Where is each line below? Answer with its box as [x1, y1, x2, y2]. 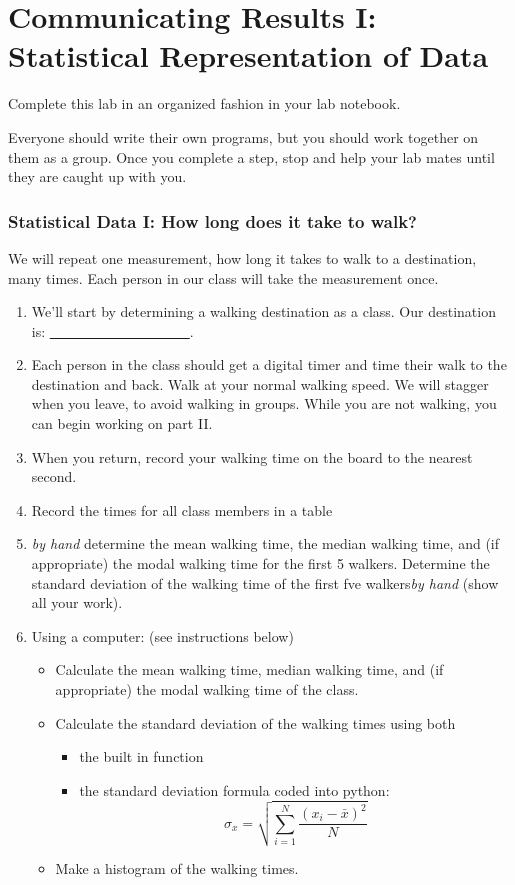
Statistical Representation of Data [8, 35, 489, 76]
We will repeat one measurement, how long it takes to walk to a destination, [8, 247, 477, 268]
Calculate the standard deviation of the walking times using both [55, 712, 456, 733]
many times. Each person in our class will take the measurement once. [8, 267, 439, 288]
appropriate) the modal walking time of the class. [55, 679, 359, 699]
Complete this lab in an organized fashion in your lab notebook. [8, 93, 401, 114]
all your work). [31, 592, 123, 613]
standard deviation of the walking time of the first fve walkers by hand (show [31, 572, 499, 593]
